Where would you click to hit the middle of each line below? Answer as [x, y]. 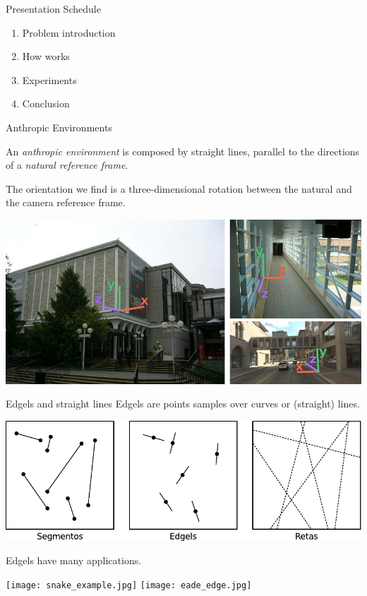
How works [46, 56]
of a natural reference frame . [67, 165]
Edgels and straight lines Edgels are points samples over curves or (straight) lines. [183, 404]
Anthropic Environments [59, 127]
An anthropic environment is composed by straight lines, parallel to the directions [183, 151]
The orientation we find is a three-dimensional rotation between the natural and [179, 188]
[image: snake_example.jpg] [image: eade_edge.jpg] [129, 585]
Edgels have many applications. [74, 560]
